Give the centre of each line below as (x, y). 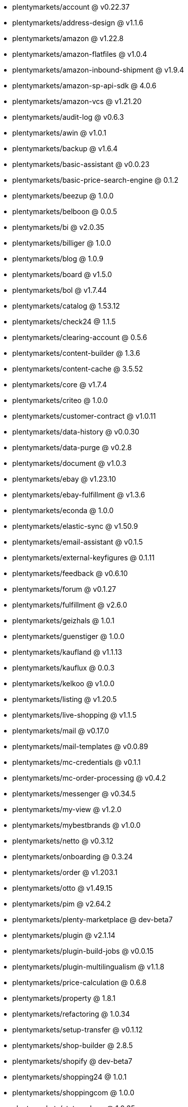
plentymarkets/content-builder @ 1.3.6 (76, 353)
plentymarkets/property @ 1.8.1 (64, 998)
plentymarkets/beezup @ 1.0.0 (63, 196)
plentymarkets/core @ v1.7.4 (60, 384)
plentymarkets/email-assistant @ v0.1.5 (78, 542)
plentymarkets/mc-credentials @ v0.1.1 (77, 762)
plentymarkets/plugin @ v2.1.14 (64, 935)
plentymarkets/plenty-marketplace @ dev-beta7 (92, 919)
